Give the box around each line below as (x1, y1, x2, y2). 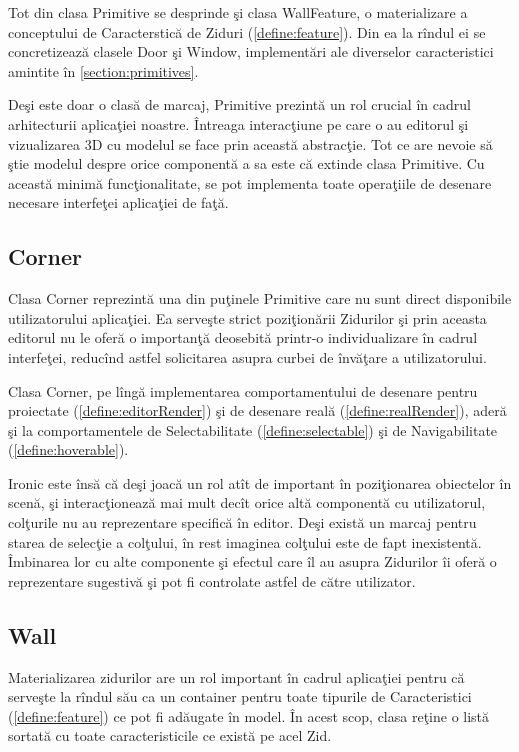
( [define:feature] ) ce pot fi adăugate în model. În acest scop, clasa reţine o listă (8, 705, 490, 726)
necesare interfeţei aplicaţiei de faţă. (8, 192, 229, 213)
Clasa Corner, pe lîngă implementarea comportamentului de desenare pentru (8, 380, 478, 401)
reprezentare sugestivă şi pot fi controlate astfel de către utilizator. (8, 570, 416, 591)
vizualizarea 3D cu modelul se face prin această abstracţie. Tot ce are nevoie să (8, 133, 493, 154)
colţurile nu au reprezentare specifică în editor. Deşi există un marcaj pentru (8, 512, 477, 533)
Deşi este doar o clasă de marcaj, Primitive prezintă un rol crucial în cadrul (8, 94, 471, 115)
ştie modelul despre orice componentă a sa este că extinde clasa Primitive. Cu (8, 153, 485, 174)
